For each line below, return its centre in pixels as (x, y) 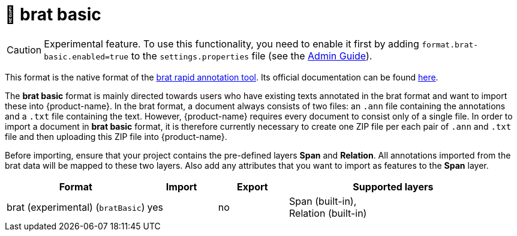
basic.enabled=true (86, 56)
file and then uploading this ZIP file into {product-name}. (116, 136)
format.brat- (450, 44)
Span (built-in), (323, 201)
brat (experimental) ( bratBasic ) (76, 207)
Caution (24, 50)
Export (253, 186)
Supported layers (393, 186)
